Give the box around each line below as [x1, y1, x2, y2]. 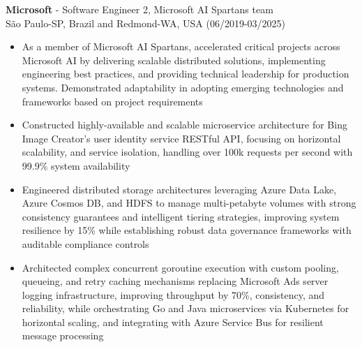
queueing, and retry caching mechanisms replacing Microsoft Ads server [22, 274, 329, 288]
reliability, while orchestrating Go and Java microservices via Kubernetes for [22, 301, 349, 316]
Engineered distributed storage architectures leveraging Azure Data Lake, [22, 182, 337, 196]
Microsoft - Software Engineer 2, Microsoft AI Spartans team [6, 2, 273, 16]
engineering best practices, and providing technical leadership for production [22, 66, 349, 81]
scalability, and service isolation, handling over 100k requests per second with [22, 145, 353, 159]
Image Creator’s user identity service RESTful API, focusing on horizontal [22, 131, 341, 145]
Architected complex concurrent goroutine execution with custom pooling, [22, 260, 339, 274]
